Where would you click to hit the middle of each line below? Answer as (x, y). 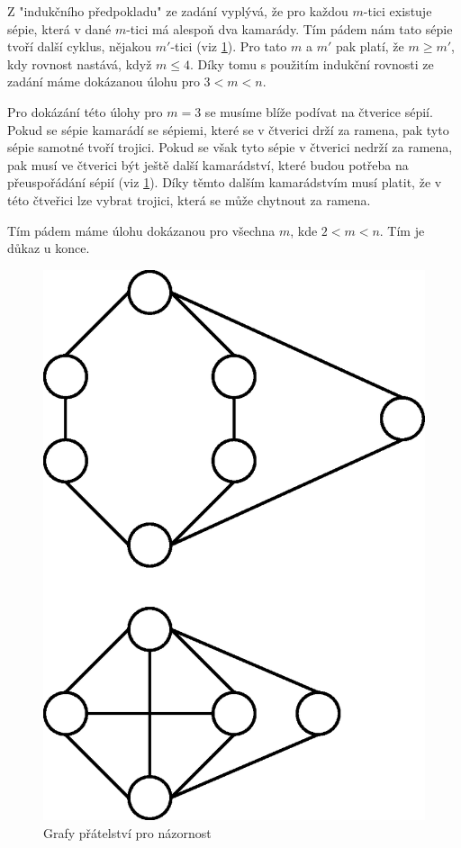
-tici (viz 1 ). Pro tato (229, 46)
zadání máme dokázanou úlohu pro (104, 81)
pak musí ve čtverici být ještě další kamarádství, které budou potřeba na (208, 164)
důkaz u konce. (49, 248)
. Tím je (402, 230)
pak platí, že (370, 46)
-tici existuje (398, 11)
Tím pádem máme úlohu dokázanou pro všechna (141, 230)
